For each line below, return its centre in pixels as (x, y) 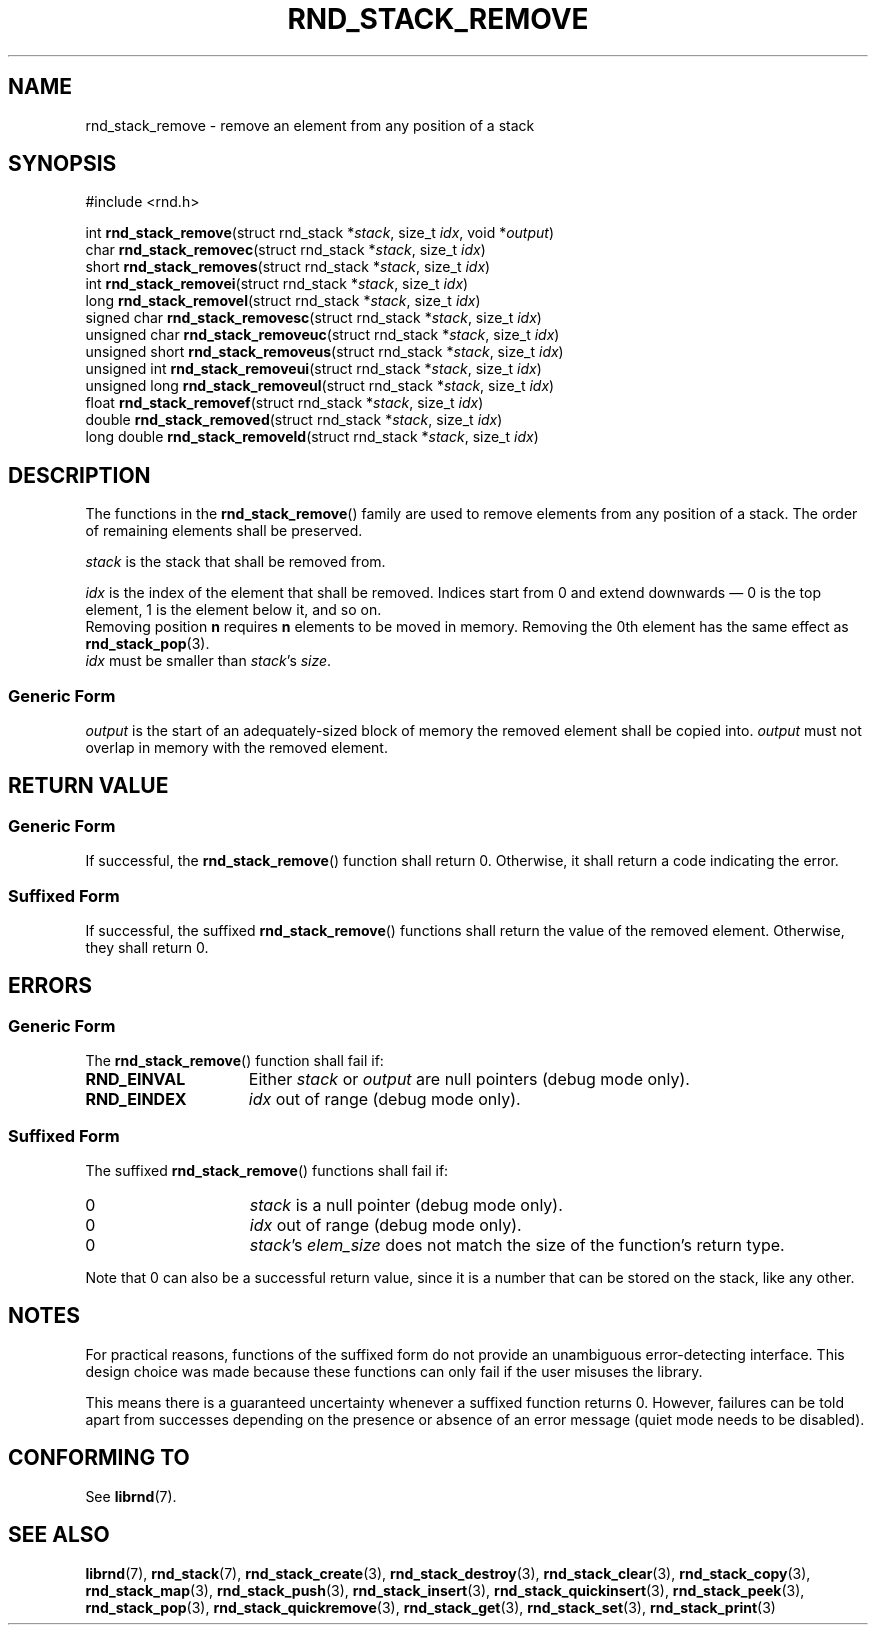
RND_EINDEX (136, 1099)
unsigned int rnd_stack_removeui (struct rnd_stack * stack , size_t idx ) (313, 369)
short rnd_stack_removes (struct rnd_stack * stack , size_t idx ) (288, 267)
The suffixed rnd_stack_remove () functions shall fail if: (267, 1170)
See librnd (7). (131, 1496)
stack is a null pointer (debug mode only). (406, 1204)
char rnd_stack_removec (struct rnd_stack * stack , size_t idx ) (285, 250)
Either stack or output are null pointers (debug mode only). (469, 1079)
